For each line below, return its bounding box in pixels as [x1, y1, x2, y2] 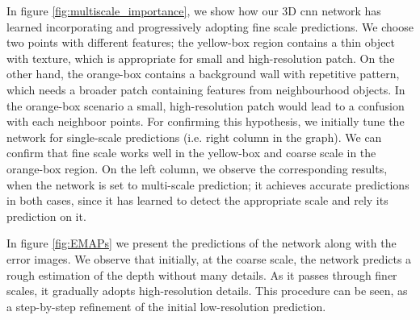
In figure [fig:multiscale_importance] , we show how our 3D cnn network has [6, 2, 381, 19]
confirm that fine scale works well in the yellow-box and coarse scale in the [6, 144, 376, 161]
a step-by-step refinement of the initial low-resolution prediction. [6, 297, 326, 314]
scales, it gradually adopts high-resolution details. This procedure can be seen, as [6, 282, 408, 299]
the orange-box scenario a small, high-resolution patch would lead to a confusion [6, 97, 405, 114]
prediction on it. [6, 207, 86, 224]
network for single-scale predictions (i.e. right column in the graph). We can [6, 128, 382, 145]
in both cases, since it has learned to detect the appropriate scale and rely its [6, 192, 388, 209]
